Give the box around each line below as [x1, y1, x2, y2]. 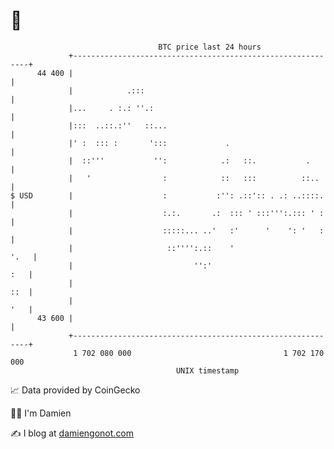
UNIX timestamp [175, 365, 240, 376]
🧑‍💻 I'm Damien [10, 407, 72, 419]
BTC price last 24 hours [158, 42, 262, 52]
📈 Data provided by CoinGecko [10, 384, 141, 396]
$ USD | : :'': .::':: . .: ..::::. [10, 190, 325, 201]
